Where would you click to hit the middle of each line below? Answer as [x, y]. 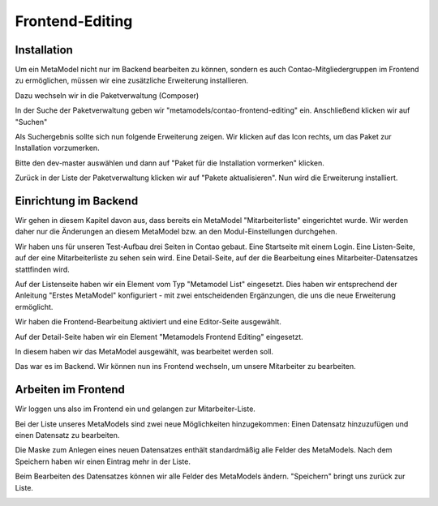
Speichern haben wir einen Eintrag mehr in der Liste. [103, 461]
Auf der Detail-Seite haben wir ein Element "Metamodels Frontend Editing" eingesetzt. [159, 337]
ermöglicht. [34, 307]
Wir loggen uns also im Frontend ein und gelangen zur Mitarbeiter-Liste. [135, 409]
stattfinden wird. [42, 269]
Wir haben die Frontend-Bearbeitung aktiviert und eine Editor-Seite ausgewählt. [148, 322]
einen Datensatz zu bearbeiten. [67, 435]
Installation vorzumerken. [58, 148]
